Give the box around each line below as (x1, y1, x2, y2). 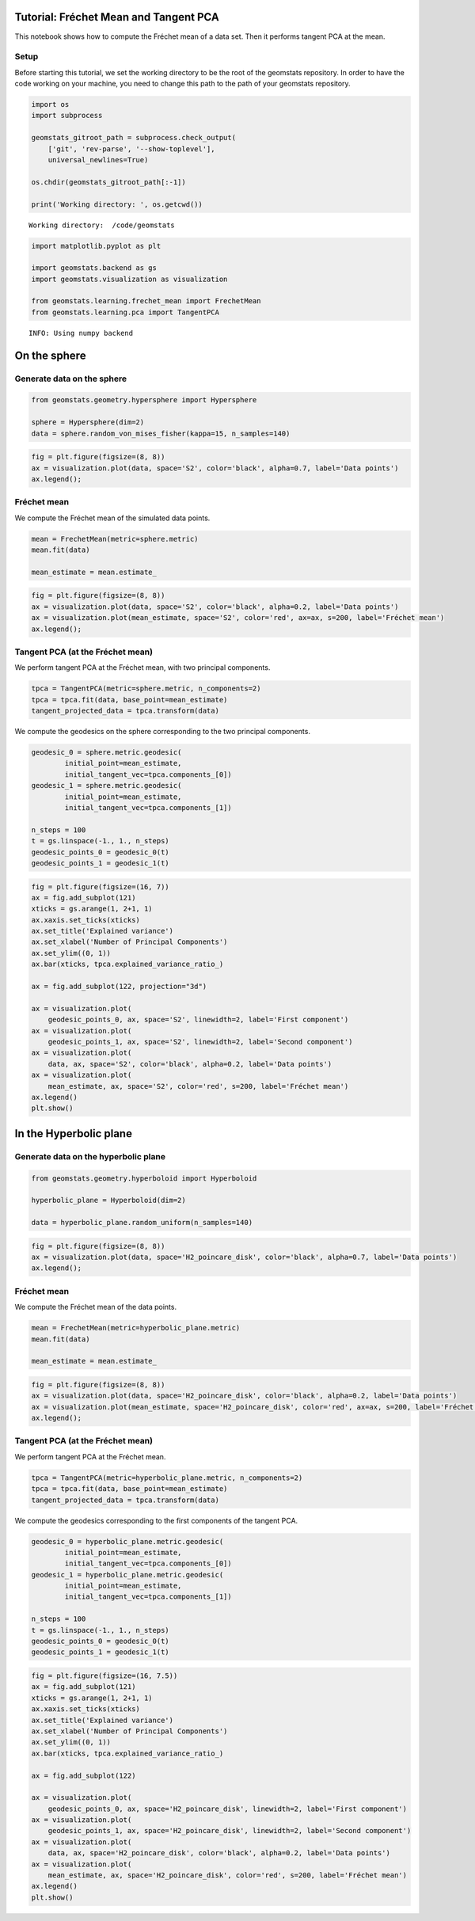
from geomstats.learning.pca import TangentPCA (31, 307, 219, 317)
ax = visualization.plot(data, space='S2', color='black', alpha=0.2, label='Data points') (31, 602, 399, 611)
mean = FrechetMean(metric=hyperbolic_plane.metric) (31, 1323, 241, 1333)
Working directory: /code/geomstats (28, 220, 176, 230)
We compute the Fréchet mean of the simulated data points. (14, 513, 211, 523)
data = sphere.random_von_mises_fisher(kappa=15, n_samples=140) (31, 428, 291, 438)
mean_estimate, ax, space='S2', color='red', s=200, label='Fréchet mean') (47, 1082, 349, 1090)
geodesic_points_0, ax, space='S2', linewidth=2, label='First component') (47, 1015, 349, 1025)
